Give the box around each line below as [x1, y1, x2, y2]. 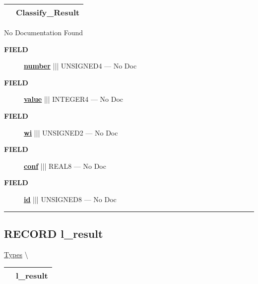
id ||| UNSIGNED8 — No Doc [24, 194, 117, 204]
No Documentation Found [4, 27, 83, 37]
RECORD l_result [4, 225, 103, 241]
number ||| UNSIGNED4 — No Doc [24, 61, 137, 71]
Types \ [4, 249, 28, 259]
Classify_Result [16, 6, 80, 18]
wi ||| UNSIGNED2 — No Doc [24, 127, 118, 138]
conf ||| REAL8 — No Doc [24, 160, 106, 171]
